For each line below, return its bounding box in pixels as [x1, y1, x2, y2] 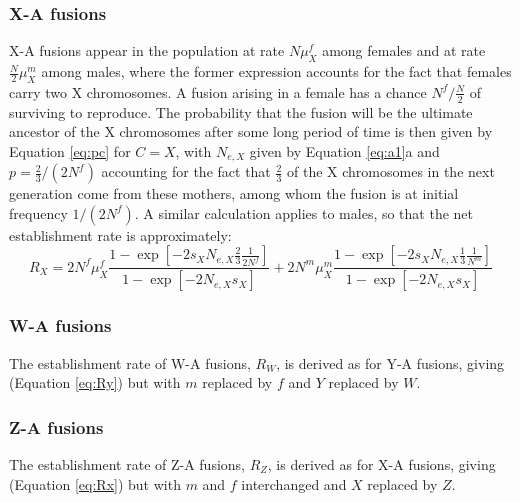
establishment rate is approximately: [9, 224, 232, 245]
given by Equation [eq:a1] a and [249, 140, 440, 161]
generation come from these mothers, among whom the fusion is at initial [9, 183, 459, 204]
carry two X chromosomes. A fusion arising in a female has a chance [9, 81, 427, 102]
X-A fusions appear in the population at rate [9, 40, 285, 61]
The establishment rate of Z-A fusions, [9, 453, 245, 474]
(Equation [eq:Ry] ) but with [9, 372, 181, 393]
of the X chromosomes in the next [287, 161, 495, 182]
